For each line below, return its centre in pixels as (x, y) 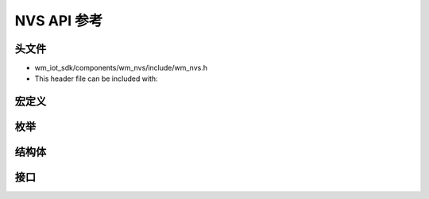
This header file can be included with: (96, 78)
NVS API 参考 (59, 21)
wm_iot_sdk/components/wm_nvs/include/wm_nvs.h (121, 68)
